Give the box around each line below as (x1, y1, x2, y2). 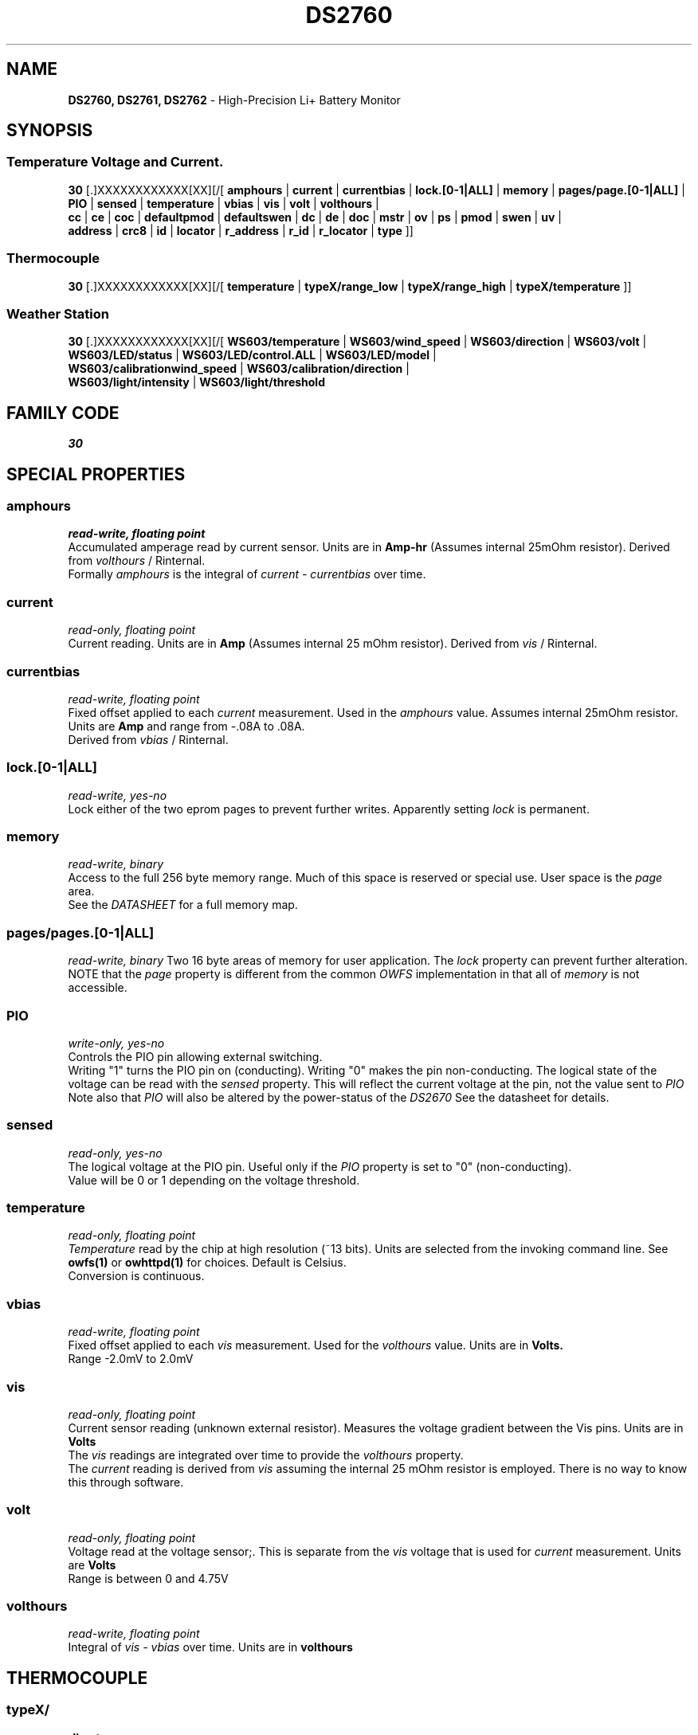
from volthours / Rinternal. (68, 554, 206, 568)
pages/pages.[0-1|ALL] (6, 924, 155, 941)
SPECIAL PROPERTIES (6, 464, 186, 484)
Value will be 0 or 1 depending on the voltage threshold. (68, 1173, 360, 1187)
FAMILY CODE (6, 402, 120, 423)
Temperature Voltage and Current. (6, 154, 224, 170)
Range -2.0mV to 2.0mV (68, 1352, 194, 1366)
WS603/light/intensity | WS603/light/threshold (68, 375, 325, 390)
